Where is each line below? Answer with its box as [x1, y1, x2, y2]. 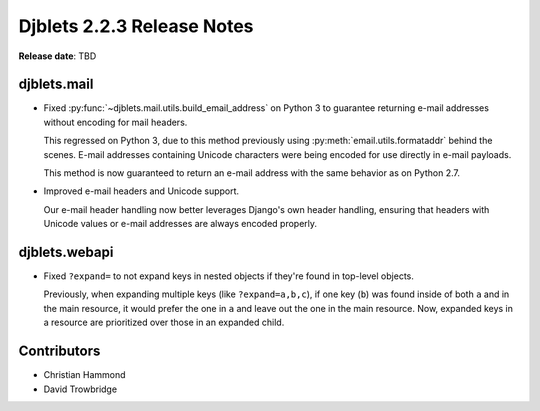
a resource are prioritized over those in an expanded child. [43, 316, 285, 329]
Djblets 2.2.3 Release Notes [18, 15, 254, 37]
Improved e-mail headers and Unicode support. [43, 185, 240, 197]
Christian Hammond [43, 369, 126, 381]
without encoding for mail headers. [43, 116, 188, 128]
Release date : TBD [18, 50, 97, 62]
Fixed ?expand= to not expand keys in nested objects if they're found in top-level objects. [43, 270, 414, 282]
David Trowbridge [43, 383, 118, 395]
